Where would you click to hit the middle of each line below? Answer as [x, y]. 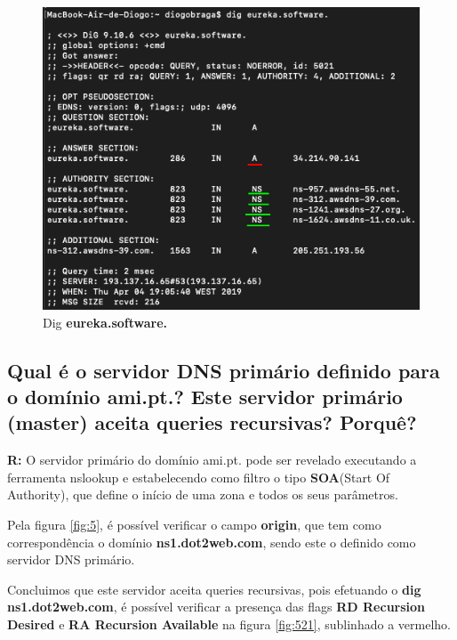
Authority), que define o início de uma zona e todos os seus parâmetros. [203, 494]
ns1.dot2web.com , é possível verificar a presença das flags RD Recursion [216, 607]
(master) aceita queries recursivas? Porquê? [212, 422]
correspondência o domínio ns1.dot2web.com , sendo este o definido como [212, 542]
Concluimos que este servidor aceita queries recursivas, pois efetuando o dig [214, 589]
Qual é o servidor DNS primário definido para [224, 370]
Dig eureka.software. [105, 322]
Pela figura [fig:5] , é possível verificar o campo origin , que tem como [194, 524]
